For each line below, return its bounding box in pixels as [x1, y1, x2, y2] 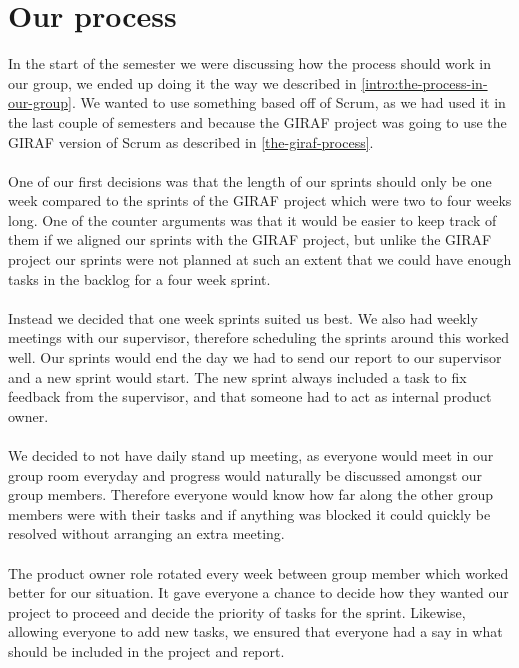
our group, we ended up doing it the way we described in [8, 72, 357, 93]
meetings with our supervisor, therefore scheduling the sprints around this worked [8, 327, 509, 348]
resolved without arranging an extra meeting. [8, 523, 285, 544]
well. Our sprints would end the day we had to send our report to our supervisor [8, 347, 502, 368]
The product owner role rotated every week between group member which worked [8, 562, 509, 583]
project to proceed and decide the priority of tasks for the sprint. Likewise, [8, 601, 466, 622]
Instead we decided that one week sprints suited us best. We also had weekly [8, 307, 478, 328]
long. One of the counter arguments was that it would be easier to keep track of [8, 209, 497, 230]
